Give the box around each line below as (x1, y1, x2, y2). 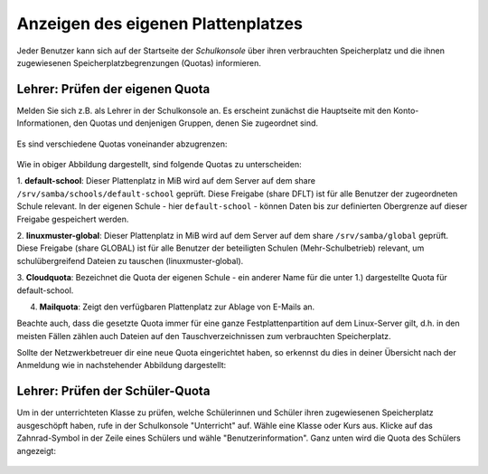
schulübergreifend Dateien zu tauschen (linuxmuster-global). (16, 255, 244, 266)
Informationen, (16, 118, 71, 128)
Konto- (393, 105, 419, 116)
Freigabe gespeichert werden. (16, 213, 129, 224)
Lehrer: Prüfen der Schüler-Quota (16, 384, 211, 399)
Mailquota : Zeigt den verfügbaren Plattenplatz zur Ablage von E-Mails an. (39, 301, 315, 312)
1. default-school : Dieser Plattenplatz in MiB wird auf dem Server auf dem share (16, 175, 316, 186)
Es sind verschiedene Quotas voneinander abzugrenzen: (16, 138, 228, 149)
